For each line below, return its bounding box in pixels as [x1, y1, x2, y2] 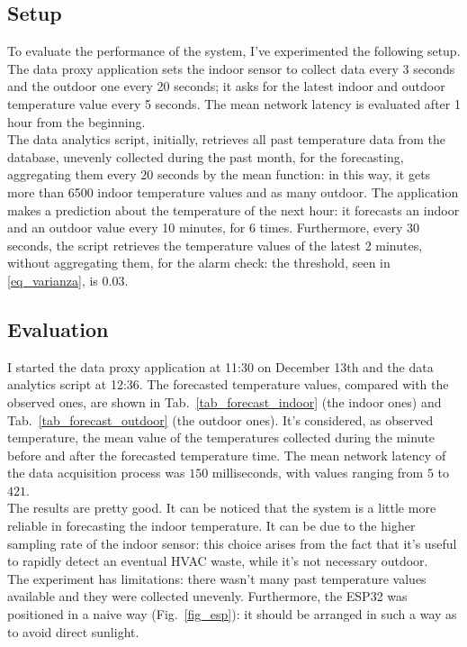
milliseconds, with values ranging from [211, 463, 424, 482]
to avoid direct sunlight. [7, 622, 139, 641]
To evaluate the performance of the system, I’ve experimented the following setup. [7, 41, 461, 60]
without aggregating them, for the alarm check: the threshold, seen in [7, 253, 391, 272]
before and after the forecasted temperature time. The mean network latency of [7, 445, 446, 464]
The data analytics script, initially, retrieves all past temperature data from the [7, 130, 446, 149]
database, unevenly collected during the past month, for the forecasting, [7, 147, 404, 166]
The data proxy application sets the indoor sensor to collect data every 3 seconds [7, 59, 455, 77]
